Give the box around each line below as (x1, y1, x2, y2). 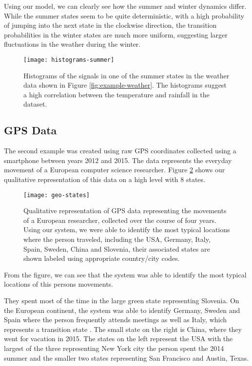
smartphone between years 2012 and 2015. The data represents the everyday (4, 155, 232, 165)
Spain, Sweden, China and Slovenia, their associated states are (23, 243, 210, 254)
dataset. (23, 99, 47, 109)
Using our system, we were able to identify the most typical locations (23, 224, 230, 235)
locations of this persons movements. (4, 279, 114, 289)
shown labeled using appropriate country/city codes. (23, 253, 180, 263)
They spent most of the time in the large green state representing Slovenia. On (4, 295, 239, 305)
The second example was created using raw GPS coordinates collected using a (4, 146, 236, 156)
